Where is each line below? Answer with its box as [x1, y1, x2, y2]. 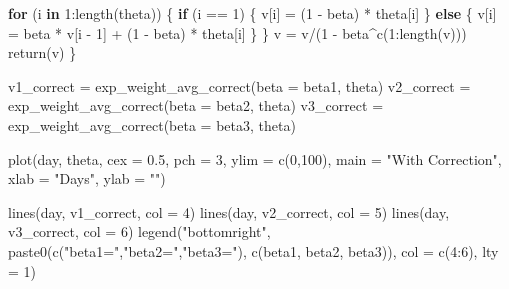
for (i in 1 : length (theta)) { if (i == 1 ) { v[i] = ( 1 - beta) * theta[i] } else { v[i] [8, 3, 497, 23]
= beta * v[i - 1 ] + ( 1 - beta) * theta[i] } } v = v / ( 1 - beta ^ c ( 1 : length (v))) [8, 22, 467, 43]
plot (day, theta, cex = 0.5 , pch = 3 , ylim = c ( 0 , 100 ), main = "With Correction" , [8, 148, 502, 169]
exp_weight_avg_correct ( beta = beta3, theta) [8, 114, 296, 135]
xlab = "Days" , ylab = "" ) [8, 168, 166, 189]
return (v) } [8, 42, 77, 63]
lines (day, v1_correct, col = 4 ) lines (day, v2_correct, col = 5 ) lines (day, [8, 201, 450, 222]
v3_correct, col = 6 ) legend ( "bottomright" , [8, 221, 271, 242]
